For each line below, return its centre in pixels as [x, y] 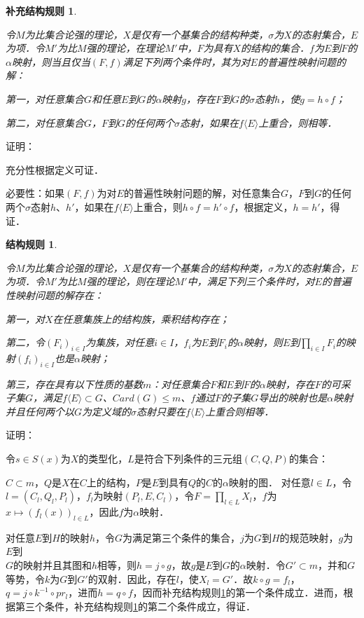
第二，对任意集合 [45, 122]
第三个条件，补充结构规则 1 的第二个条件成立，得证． [135, 606]
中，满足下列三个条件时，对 [251, 281]
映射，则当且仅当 [51, 61]
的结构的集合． [275, 48]
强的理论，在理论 [126, 48]
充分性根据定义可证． [55, 169]
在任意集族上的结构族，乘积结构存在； [141, 318]
